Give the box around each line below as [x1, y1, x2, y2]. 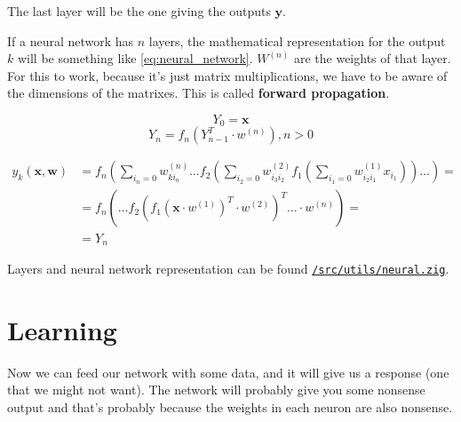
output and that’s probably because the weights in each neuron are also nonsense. [7, 397, 453, 416]
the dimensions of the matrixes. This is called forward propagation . [7, 84, 390, 102]
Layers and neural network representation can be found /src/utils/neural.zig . [7, 259, 449, 277]
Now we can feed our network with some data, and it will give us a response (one [7, 362, 449, 381]
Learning [7, 311, 117, 347]
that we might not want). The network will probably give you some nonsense [7, 380, 425, 399]
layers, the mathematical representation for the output [148, 31, 446, 50]
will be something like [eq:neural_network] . [17, 49, 253, 68]
